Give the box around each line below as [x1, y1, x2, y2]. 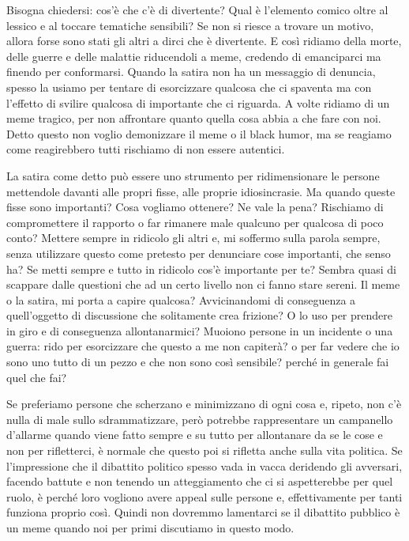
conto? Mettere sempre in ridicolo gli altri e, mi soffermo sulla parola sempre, [6, 229, 381, 246]
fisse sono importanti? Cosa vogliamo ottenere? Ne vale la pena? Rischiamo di [6, 199, 384, 215]
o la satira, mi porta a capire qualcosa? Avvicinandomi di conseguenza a [6, 291, 356, 308]
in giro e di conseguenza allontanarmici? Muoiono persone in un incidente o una [6, 322, 393, 339]
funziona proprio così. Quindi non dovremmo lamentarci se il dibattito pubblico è [6, 504, 400, 520]
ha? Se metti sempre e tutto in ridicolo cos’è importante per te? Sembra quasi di [6, 260, 396, 277]
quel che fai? [6, 369, 67, 385]
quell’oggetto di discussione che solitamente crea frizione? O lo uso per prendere [6, 307, 392, 323]
